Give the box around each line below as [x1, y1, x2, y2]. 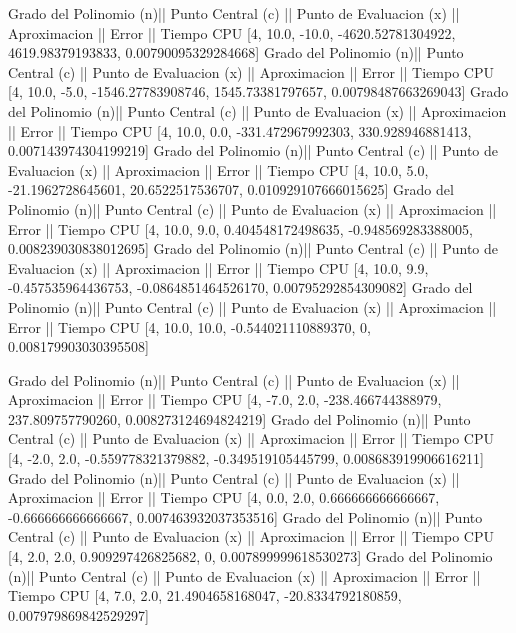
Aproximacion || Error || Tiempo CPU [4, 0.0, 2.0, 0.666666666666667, [8, 487, 440, 508]
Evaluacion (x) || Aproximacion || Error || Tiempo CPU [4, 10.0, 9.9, [8, 257, 429, 278]
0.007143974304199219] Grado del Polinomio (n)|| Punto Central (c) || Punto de [8, 140, 499, 161]
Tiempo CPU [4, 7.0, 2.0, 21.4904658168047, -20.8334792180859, [8, 585, 402, 606]
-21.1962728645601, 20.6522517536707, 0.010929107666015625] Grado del [8, 179, 454, 200]
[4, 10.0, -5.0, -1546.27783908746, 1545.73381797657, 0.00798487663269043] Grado [8, 81, 509, 102]
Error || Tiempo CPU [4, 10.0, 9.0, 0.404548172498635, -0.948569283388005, [8, 218, 473, 239]
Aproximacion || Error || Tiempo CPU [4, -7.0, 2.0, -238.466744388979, [8, 389, 442, 410]
